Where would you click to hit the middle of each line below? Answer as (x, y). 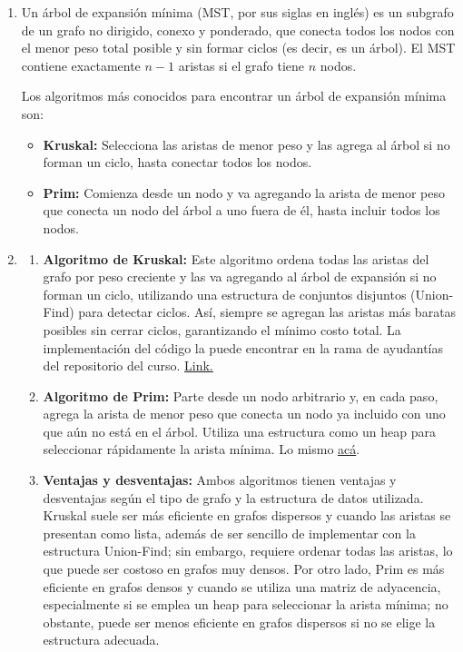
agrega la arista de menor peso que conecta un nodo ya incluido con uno (244, 414)
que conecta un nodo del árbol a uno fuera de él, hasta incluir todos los (241, 210)
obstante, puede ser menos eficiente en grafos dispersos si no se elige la (239, 622)
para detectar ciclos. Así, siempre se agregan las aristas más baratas (267, 312)
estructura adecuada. (101, 640)
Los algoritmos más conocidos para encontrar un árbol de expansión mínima (234, 96)
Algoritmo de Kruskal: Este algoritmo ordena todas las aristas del (236, 258)
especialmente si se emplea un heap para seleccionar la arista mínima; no (246, 604)
